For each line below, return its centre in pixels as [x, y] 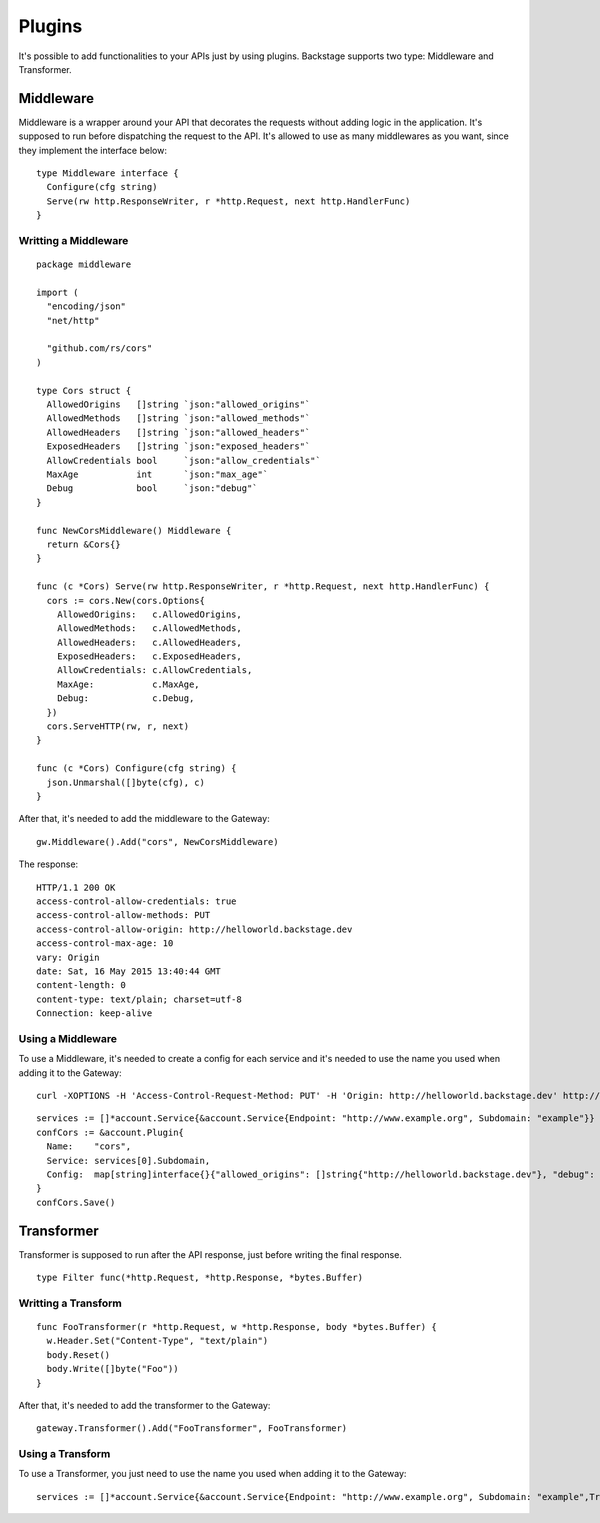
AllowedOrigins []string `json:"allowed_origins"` [178, 404]
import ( [57, 292]
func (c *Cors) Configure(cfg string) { [136, 768]
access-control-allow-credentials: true [136, 901]
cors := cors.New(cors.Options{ [125, 600]
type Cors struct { [84, 390]
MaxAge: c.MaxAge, [128, 684]
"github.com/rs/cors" [99, 348]
